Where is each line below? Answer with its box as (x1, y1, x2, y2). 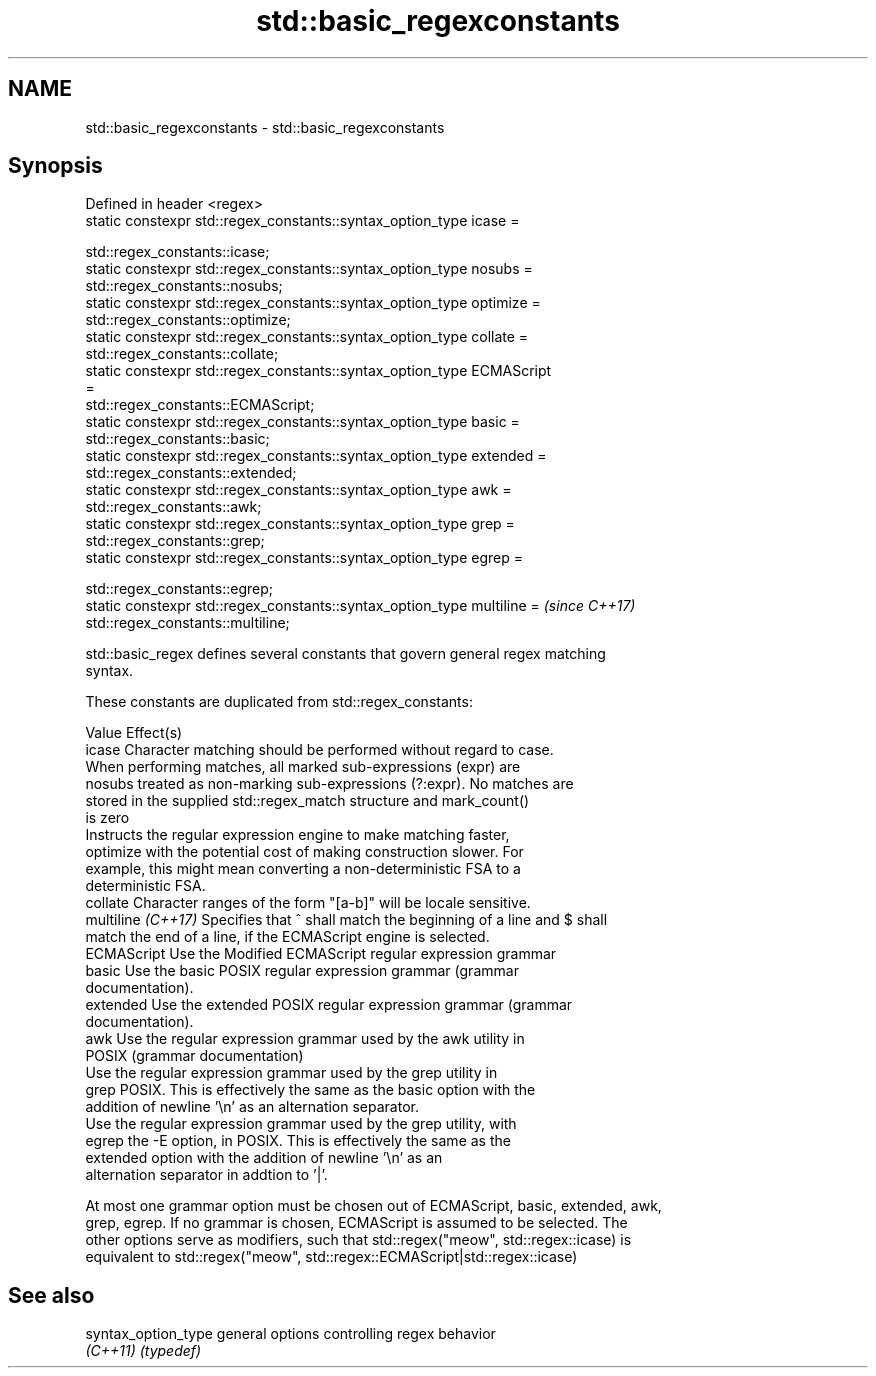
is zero (85, 809, 130, 827)
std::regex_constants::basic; (85, 430, 270, 448)
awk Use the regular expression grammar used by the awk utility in (85, 1030, 525, 1048)
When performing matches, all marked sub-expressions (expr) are (85, 758, 521, 776)
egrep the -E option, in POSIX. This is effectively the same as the (85, 1132, 511, 1150)
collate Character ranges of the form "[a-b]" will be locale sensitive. (85, 894, 531, 912)
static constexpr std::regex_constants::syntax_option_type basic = (85, 413, 520, 431)
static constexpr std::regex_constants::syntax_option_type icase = (85, 212, 520, 230)
